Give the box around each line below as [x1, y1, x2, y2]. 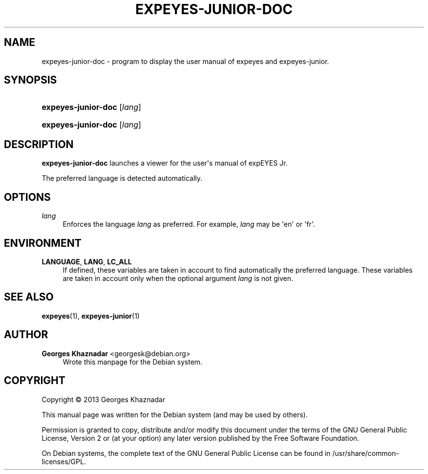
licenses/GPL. [42, 457, 86, 466]
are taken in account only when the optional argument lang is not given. [63, 274, 294, 282]
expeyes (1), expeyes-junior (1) [42, 311, 140, 320]
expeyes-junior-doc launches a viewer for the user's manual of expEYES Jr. [42, 159, 288, 168]
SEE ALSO [4, 291, 54, 303]
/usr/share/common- [332, 449, 399, 457]
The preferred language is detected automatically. [42, 174, 203, 183]
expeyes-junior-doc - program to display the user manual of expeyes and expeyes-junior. [42, 57, 329, 65]
